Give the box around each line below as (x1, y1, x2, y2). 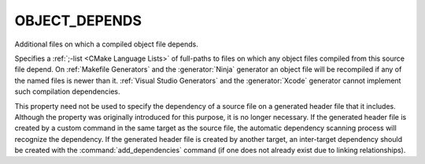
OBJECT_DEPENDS (14, 12, 142, 29)
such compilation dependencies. (14, 87, 121, 96)
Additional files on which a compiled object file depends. (14, 39, 198, 49)
